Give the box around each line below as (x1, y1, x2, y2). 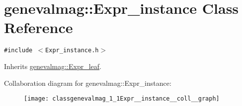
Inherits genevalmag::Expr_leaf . (4, 61, 102, 71)
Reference (4, 17, 73, 37)
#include (4, 47, 33, 54)
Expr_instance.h (45, 47, 99, 54)
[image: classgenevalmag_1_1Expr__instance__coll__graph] (24, 95, 220, 103)
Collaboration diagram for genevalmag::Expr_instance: (4, 77, 171, 88)
